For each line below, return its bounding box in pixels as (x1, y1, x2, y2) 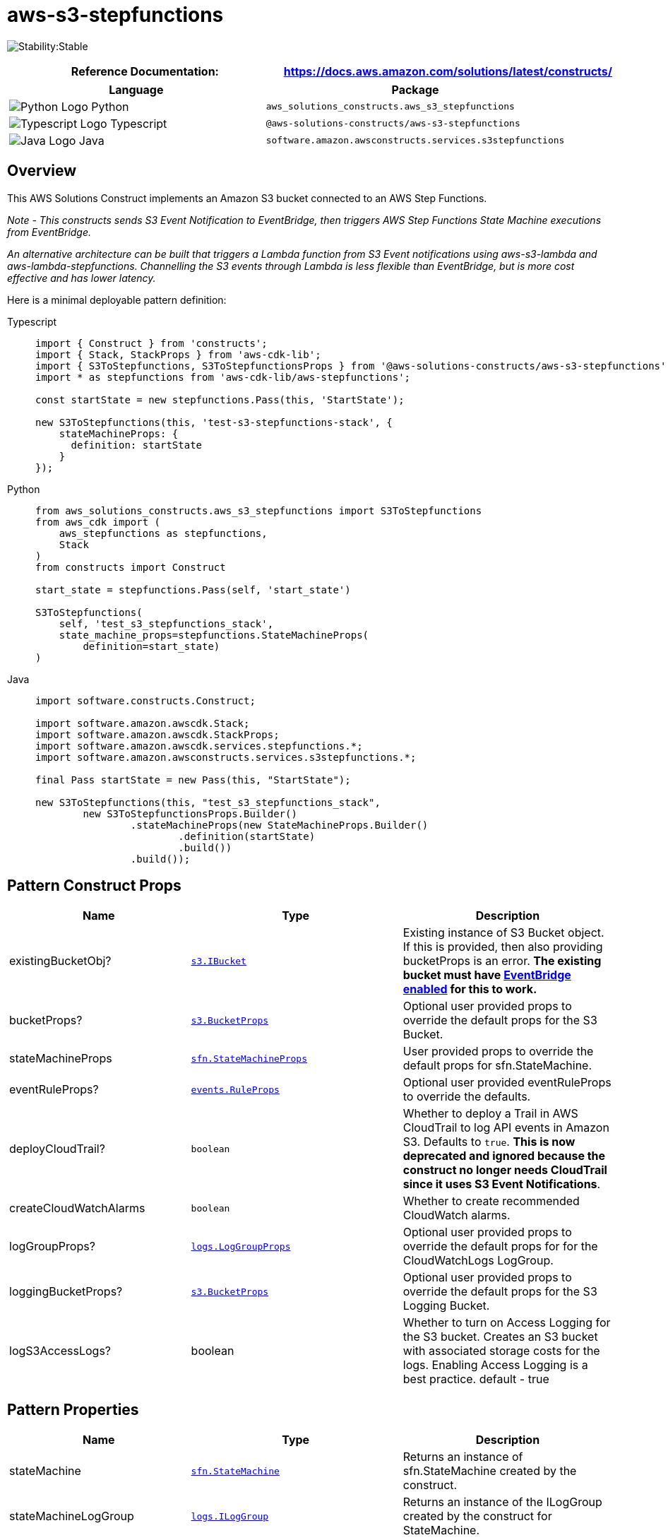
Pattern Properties (7, 1400, 139, 1418)
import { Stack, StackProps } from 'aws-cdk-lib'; (35, 348, 321, 360)
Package (391, 82, 439, 97)
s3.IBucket (191, 955, 246, 966)
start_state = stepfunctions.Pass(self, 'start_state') (35, 584, 351, 596)
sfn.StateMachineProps (191, 1053, 307, 1064)
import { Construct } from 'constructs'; (35, 337, 268, 349)
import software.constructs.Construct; (35, 694, 256, 706)
